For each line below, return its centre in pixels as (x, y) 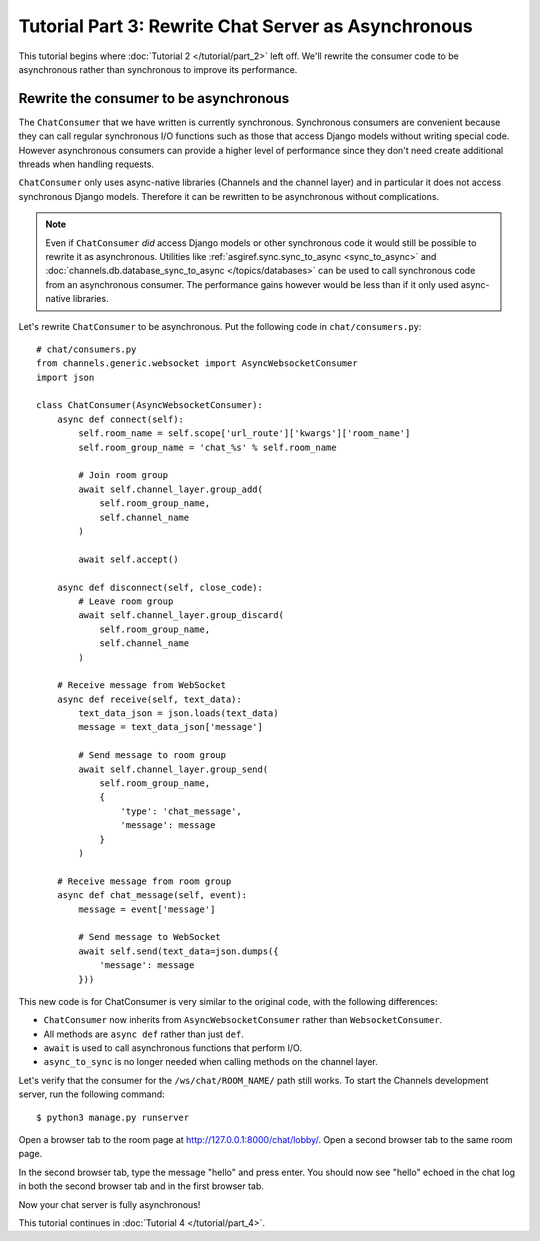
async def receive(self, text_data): (149, 699)
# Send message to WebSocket (150, 937)
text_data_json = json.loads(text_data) (178, 713)
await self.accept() (128, 559)
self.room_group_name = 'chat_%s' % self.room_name (207, 447)
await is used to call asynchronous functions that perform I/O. (172, 1048)
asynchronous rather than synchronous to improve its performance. (158, 69)
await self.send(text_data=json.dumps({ (178, 951)
